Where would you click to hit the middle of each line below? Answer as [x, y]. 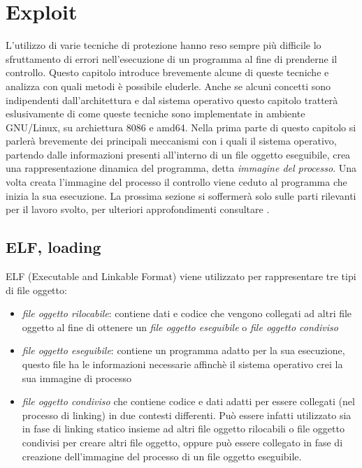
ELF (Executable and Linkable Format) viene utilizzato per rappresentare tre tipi [181, 276]
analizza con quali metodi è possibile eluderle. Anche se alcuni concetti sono [168, 86]
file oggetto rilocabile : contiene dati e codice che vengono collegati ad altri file [187, 313]
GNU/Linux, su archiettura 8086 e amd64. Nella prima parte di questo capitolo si [181, 127]
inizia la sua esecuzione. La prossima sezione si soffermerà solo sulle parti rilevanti [181, 195]
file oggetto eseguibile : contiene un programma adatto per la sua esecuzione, [183, 350]
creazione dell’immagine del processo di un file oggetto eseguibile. [162, 456]
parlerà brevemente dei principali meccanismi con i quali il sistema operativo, [171, 141]
